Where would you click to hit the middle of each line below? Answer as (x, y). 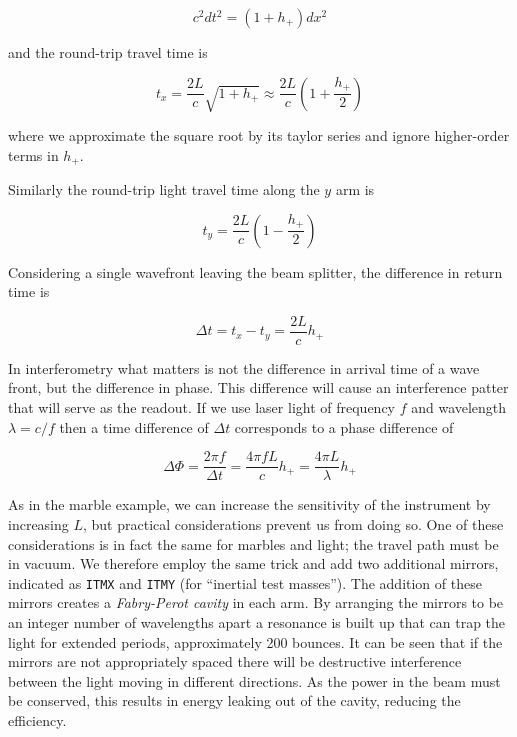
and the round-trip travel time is (108, 52)
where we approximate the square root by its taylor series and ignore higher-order (259, 134)
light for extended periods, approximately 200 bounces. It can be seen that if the (255, 641)
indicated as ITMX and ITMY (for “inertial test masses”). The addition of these (245, 582)
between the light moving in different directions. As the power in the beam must (254, 680)
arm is (355, 189)
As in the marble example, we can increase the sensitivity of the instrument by (249, 504)
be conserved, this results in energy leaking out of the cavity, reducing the (234, 700)
